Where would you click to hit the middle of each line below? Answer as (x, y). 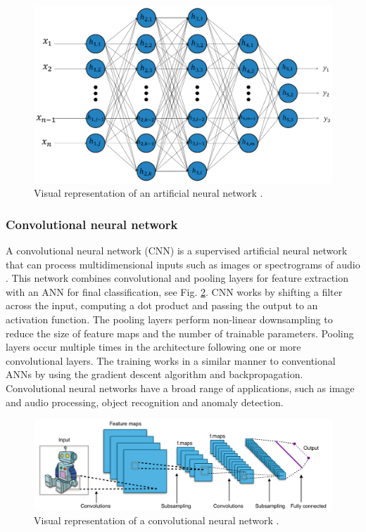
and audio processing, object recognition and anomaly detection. (145, 402)
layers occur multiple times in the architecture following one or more (153, 347)
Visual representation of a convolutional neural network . (157, 520)
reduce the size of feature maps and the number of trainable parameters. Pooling (180, 333)
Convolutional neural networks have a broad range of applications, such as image (180, 388)
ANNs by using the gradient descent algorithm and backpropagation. (154, 374)
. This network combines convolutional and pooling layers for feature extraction (177, 278)
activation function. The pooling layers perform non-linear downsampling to (169, 319)
